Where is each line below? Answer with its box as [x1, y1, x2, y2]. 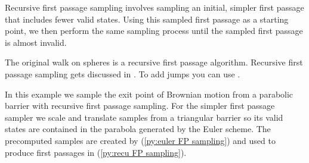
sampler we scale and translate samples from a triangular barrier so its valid [5, 111, 283, 123]
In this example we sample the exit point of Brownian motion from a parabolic [5, 87, 293, 100]
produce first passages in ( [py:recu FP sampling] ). [5, 146, 187, 158]
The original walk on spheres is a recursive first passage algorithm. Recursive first [5, 56, 303, 68]
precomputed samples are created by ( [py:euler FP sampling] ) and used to [5, 134, 276, 146]
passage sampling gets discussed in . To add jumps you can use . [5, 67, 240, 80]
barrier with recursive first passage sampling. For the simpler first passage [5, 99, 275, 112]
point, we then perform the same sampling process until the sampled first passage [5, 24, 303, 37]
